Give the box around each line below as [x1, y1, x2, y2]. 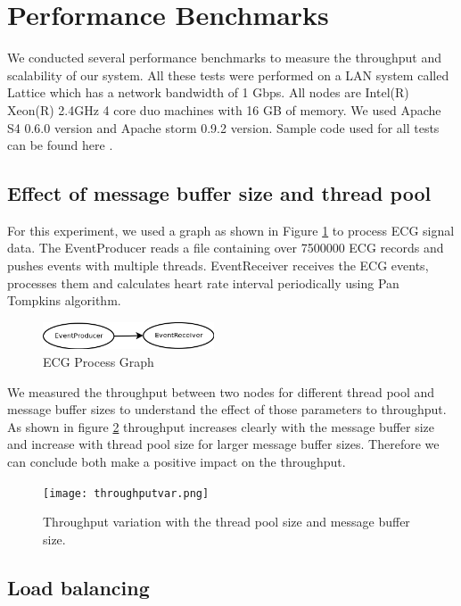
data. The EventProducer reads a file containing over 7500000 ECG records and [7, 238, 444, 257]
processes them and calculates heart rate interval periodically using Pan [7, 273, 399, 292]
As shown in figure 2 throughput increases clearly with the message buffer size [7, 417, 435, 436]
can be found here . [7, 136, 113, 154]
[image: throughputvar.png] [43, 486, 210, 500]
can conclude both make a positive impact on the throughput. [7, 452, 346, 470]
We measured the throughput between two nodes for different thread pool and [7, 382, 435, 401]
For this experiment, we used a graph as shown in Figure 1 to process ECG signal [7, 220, 455, 239]
